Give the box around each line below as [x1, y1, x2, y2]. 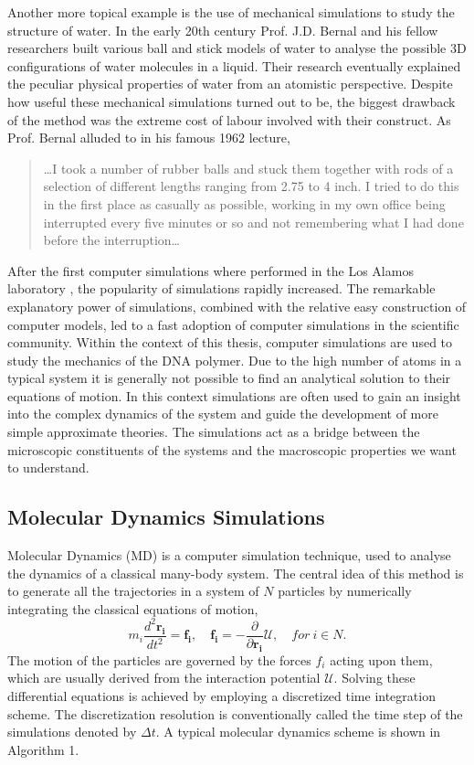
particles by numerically [278, 581, 412, 600]
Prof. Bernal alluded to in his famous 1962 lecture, [7, 128, 290, 147]
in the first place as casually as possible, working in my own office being [43, 194, 446, 213]
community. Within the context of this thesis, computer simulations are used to [7, 333, 453, 352]
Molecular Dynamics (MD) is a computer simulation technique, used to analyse [7, 546, 451, 565]
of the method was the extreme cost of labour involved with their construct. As [7, 110, 451, 129]
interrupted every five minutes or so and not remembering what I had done [43, 212, 464, 231]
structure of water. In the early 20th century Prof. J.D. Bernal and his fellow [7, 20, 438, 39]
